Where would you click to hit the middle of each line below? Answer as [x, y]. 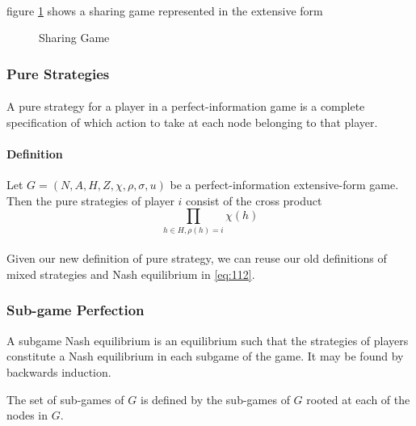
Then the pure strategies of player [90, 200]
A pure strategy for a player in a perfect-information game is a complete [186, 106]
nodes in [27, 415]
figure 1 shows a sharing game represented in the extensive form [165, 10]
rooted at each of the [358, 399]
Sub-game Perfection [76, 310]
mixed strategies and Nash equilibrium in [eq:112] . [131, 274]
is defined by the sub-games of [215, 399]
